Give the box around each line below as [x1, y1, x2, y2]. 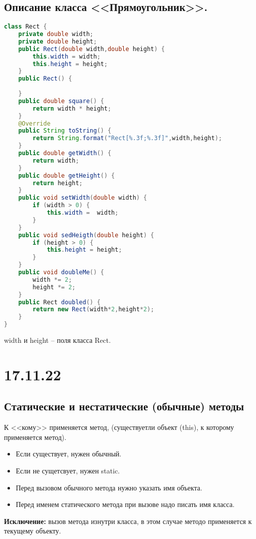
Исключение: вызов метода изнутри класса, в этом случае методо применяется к [4, 515, 252, 526]
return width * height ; [32, 105, 111, 112]
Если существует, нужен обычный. [15, 448, 122, 459]
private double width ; [18, 31, 94, 38]
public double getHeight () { [18, 172, 115, 179]
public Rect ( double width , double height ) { [18, 45, 165, 53]
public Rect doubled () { [18, 298, 101, 306]
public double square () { [18, 97, 104, 105]
